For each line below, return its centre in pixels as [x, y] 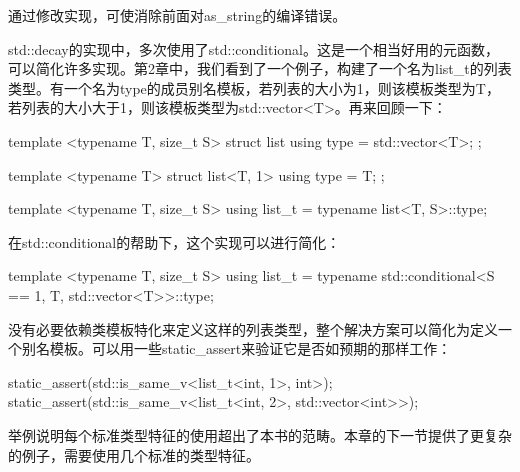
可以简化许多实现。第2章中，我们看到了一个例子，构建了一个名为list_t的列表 [260, 68]
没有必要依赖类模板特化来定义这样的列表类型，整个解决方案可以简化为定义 [253, 328]
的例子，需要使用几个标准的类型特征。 [134, 454]
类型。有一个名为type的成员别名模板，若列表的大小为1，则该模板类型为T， [254, 87]
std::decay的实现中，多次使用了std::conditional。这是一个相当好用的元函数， [253, 48]
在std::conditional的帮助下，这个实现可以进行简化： [174, 241]
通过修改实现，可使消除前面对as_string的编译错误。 [177, 15]
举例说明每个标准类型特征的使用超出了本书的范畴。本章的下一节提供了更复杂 [260, 434]
